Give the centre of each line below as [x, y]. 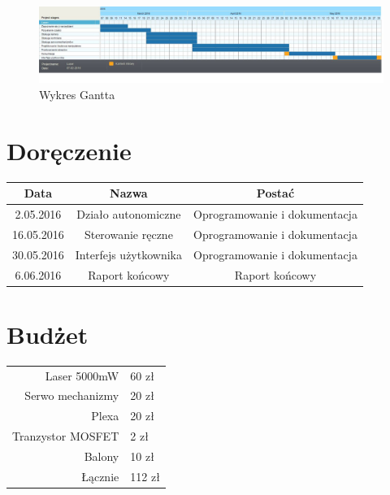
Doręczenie [69, 150]
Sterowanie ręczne [128, 234]
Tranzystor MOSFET [66, 436]
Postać [275, 193]
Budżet [48, 334]
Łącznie [100, 476]
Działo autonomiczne [129, 214]
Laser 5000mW [82, 375]
